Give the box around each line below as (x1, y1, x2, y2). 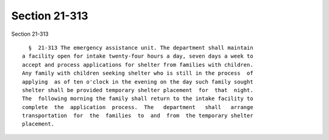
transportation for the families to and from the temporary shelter (22, 112, 253, 119)
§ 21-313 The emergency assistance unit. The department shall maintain (28, 44, 253, 51)
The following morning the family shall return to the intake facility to (22, 95, 253, 102)
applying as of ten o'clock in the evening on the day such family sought (22, 78, 253, 85)
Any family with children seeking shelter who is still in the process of (22, 70, 253, 77)
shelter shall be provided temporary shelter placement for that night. (22, 87, 253, 93)
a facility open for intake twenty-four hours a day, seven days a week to (22, 53, 253, 60)
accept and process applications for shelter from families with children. (22, 61, 253, 68)
